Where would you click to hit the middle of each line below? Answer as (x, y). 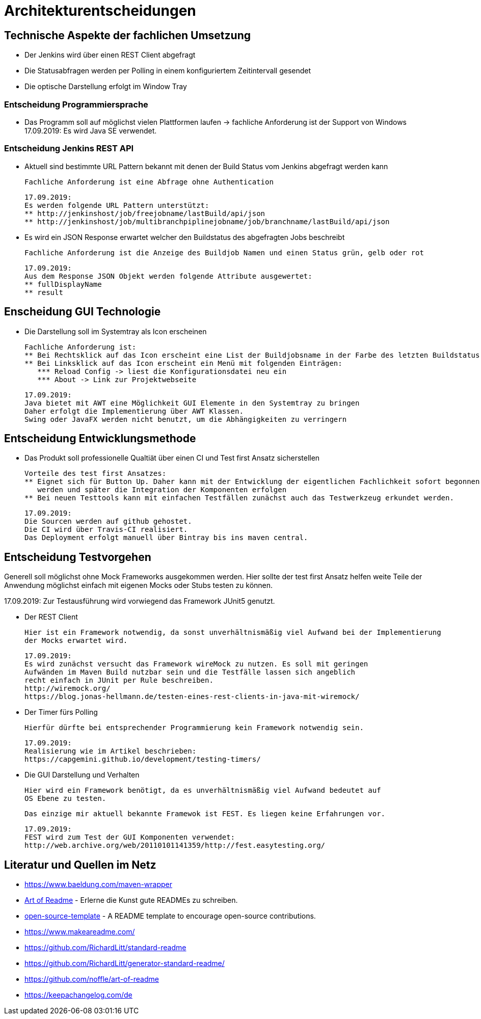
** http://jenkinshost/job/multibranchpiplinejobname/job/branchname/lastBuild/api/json (207, 221)
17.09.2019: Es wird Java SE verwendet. (91, 130)
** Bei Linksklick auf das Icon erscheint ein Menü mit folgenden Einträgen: (183, 363)
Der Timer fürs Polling (61, 712)
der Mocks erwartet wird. (76, 641)
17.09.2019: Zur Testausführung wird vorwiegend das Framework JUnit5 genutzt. (140, 601)
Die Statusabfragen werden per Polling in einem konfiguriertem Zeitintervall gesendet (168, 71)
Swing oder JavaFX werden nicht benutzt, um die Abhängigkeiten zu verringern (186, 419)
